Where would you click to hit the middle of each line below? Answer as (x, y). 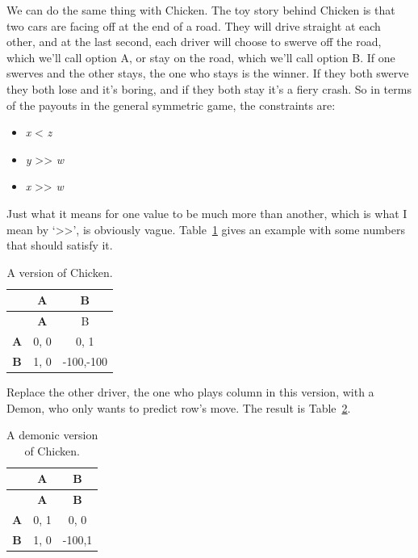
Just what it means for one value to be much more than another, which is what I (207, 213)
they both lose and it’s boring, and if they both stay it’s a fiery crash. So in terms (209, 88)
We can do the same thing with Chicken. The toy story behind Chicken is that (201, 10)
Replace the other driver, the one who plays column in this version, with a (190, 391)
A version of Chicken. (60, 272)
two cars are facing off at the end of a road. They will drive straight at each (194, 25)
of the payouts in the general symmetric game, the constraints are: (171, 105)
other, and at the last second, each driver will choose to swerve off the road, (194, 42)
